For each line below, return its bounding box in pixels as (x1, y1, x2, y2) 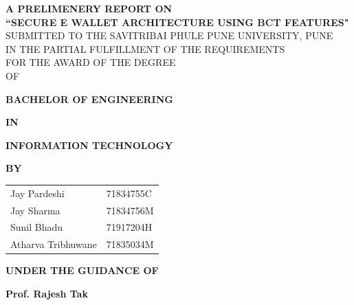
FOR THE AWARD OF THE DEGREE (5, 55, 176, 69)
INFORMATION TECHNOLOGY (5, 137, 173, 152)
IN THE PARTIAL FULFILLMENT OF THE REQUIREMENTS (5, 41, 285, 56)
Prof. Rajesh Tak (5, 286, 88, 300)
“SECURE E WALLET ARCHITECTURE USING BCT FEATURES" (5, 14, 349, 29)
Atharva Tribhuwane (10, 237, 97, 251)
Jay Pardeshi (10, 185, 65, 200)
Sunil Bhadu (10, 220, 63, 234)
